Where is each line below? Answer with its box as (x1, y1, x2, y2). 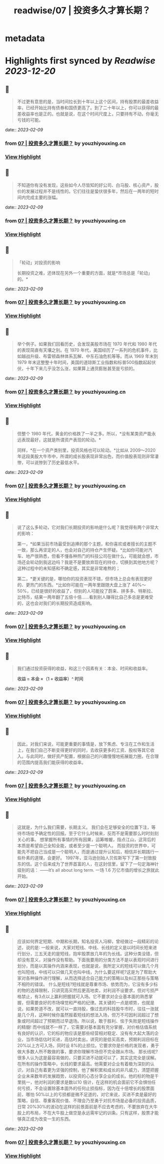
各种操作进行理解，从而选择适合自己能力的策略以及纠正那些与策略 (25, 975, 159, 981)
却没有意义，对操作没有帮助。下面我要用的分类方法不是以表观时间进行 (17, 957, 159, 963)
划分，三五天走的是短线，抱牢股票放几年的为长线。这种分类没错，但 (21, 951, 159, 957)
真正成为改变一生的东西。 (21, 1116, 73, 1122)
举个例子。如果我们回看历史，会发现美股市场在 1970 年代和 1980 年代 (17, 341, 158, 347)
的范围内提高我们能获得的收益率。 (17, 759, 86, 765)
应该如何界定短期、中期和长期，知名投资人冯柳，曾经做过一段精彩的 (17, 939, 155, 945)
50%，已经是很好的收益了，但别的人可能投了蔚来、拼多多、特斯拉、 (17, 588, 156, 594)
